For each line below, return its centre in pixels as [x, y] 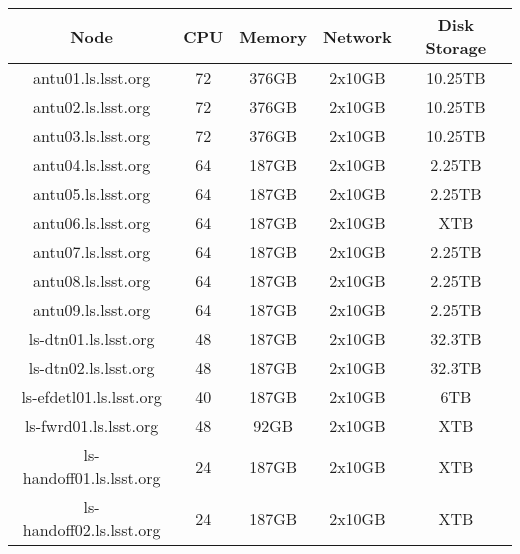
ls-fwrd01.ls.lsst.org [91, 425]
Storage [456, 47]
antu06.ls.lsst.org [91, 222]
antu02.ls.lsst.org [91, 106]
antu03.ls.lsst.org [91, 135]
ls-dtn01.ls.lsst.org [91, 338]
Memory [273, 36]
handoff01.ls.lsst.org [91, 477]
